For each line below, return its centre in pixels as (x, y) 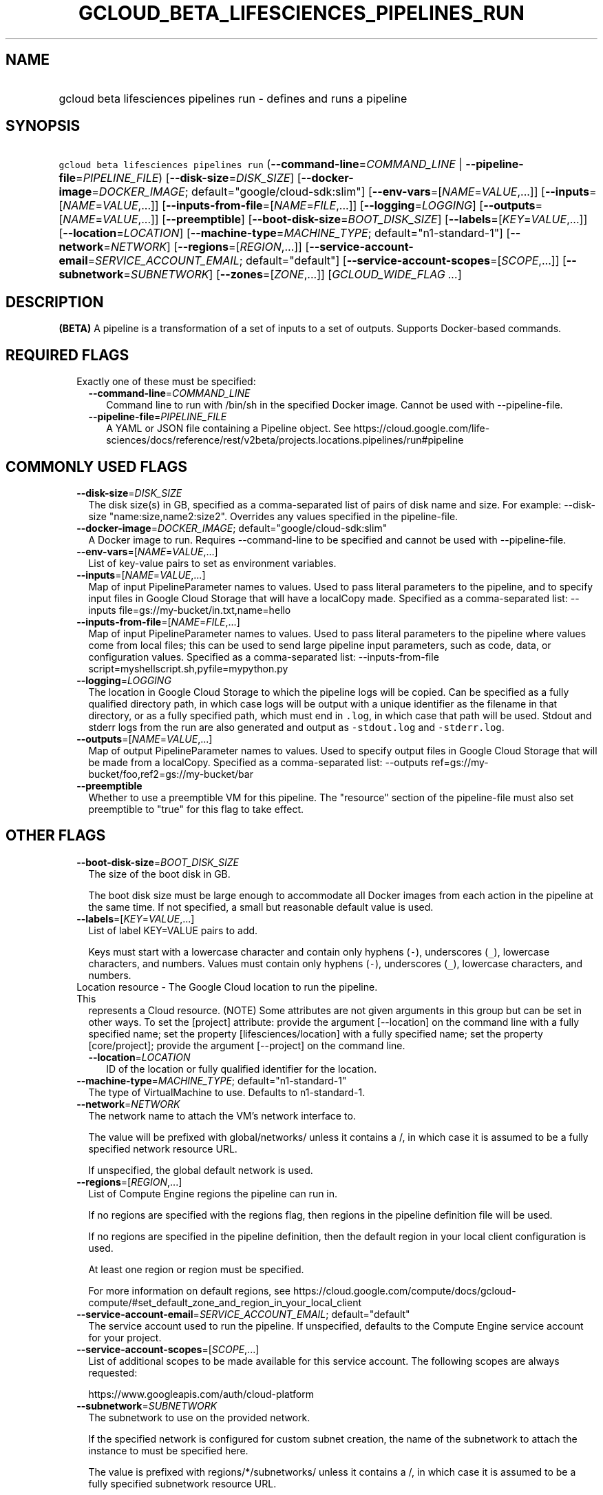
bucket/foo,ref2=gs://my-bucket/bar (171, 774)
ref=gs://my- (460, 762)
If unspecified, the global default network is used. (201, 1170)
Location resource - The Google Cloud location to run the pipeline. (227, 987)
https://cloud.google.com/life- (422, 429)
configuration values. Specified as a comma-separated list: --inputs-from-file (264, 657)
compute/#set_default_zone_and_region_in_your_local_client (225, 1302)
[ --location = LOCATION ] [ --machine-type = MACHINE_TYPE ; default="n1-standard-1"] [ (285, 233)
